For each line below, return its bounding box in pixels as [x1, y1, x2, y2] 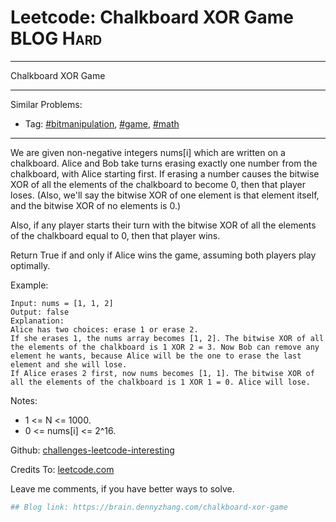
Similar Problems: [10, 98, 83, 110]
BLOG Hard [10, 27, 103, 50]
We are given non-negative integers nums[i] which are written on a [10, 146, 286, 158]
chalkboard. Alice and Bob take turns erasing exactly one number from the [10, 157, 318, 169]
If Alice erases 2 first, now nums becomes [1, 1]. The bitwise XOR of [10, 368, 315, 378]
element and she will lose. [10, 359, 128, 370]
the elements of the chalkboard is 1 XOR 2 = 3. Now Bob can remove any [10, 342, 320, 352]
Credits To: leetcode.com [10, 463, 115, 475]
